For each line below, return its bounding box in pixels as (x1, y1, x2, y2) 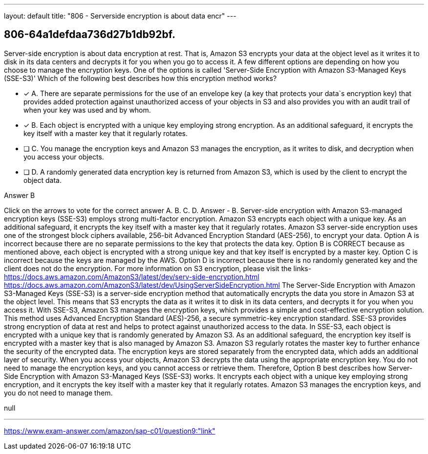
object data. (23, 176, 62, 184)
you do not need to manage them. (4, 388, 113, 397)
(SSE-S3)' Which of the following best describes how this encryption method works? (4, 74, 277, 82)
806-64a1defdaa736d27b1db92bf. (4, 28, 175, 41)
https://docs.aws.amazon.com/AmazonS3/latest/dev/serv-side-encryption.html (4, 272, 259, 281)
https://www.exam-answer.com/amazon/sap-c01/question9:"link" (4, 426, 215, 435)
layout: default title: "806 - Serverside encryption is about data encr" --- (4, 12, 236, 20)
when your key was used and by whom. (23, 105, 151, 114)
